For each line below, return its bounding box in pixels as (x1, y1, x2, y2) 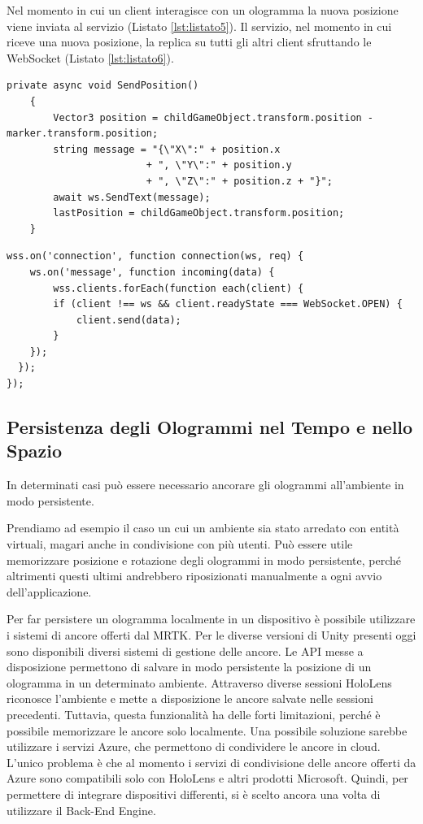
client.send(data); (76, 314, 181, 326)
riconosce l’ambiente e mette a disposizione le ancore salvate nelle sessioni (7, 690, 373, 707)
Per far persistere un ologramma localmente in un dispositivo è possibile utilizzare (7, 610, 416, 627)
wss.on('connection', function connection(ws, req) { (7, 250, 304, 262)
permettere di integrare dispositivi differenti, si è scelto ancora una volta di (7, 785, 381, 802)
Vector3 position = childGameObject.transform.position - (53, 111, 374, 124)
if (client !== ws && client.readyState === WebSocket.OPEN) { (53, 298, 403, 310)
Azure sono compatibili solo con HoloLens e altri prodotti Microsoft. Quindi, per (7, 770, 408, 787)
